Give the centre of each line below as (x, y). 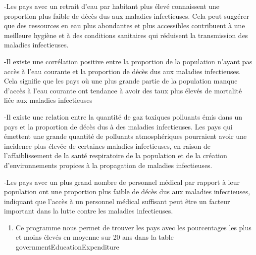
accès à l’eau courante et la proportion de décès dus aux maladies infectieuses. (123, 71)
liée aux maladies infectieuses (48, 100)
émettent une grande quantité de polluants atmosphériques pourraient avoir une (126, 136)
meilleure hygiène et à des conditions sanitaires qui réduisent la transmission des (126, 35)
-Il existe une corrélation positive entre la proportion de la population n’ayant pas (128, 61)
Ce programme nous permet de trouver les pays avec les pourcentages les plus (133, 227)
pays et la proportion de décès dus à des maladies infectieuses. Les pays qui (118, 126)
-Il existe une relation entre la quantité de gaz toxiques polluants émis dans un (123, 116)
